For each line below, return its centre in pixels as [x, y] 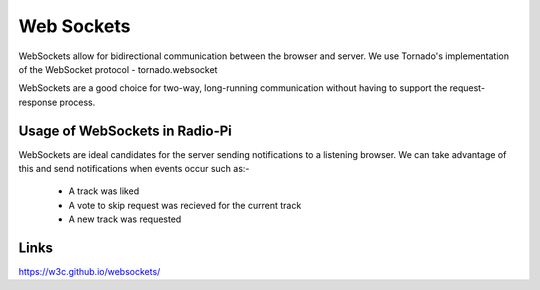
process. [77, 102]
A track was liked [104, 191]
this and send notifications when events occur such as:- [134, 169]
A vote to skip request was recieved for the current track [185, 205]
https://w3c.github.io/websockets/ [89, 272]
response [38, 102]
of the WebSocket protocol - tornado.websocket [118, 69]
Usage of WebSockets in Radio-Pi [125, 130]
